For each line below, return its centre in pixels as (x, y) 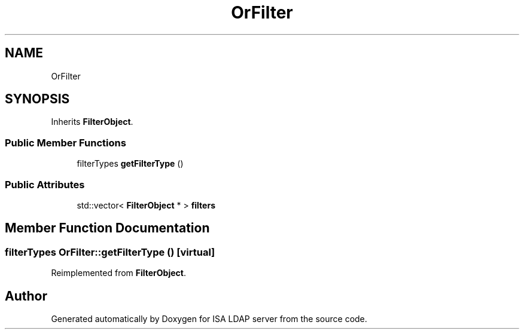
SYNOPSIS (37, 99)
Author (26, 296)
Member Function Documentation (107, 228)
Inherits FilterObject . (92, 122)
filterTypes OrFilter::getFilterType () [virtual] (110, 252)
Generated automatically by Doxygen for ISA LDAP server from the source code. (209, 319)
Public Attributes (45, 184)
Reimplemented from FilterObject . (118, 273)
